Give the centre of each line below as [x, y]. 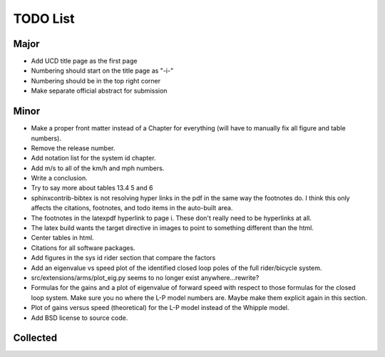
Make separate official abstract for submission [99, 91]
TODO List [44, 19]
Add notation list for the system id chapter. [93, 158]
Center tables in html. [62, 238]
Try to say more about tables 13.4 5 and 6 [92, 188]
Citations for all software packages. [83, 248]
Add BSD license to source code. [79, 318]
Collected [35, 338]
